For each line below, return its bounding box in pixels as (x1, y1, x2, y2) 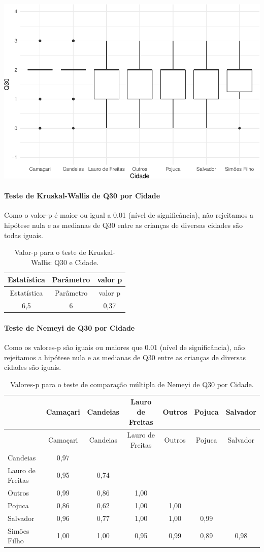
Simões (8, 525, 29, 536)
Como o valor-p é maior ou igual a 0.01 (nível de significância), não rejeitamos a (4, 210, 254, 220)
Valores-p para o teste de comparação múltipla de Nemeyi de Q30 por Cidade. (10, 379, 254, 389)
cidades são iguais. (4, 362, 61, 372)
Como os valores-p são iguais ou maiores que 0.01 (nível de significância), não (4, 341, 245, 352)
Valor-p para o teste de (14, 247, 86, 257)
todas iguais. (4, 229, 43, 240)
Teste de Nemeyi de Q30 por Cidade (4, 322, 135, 333)
